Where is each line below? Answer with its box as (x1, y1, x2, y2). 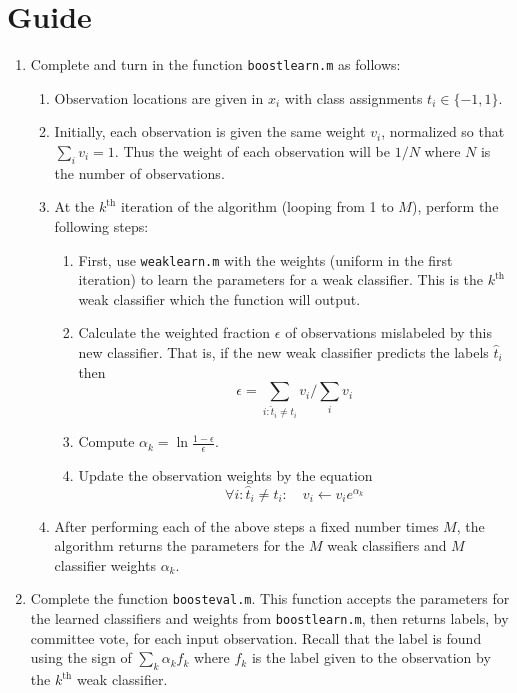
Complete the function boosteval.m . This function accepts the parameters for (30, 588, 510, 609)
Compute (78, 431, 135, 452)
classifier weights (54, 554, 156, 575)
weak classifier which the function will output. (78, 288, 361, 309)
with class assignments (284, 87, 423, 108)
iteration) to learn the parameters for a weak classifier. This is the (78, 269, 484, 290)
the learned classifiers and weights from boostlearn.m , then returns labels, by (30, 608, 509, 629)
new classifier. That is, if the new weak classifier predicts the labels (78, 341, 489, 362)
